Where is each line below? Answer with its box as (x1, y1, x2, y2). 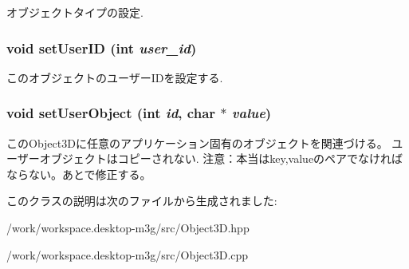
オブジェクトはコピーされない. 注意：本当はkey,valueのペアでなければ (39, 150, 403, 167)
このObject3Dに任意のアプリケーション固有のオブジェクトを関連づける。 (6, 134, 388, 151)
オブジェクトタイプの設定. (6, 4, 144, 20)
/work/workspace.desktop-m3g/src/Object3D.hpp (6, 220, 250, 235)
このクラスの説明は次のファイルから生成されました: (6, 192, 277, 209)
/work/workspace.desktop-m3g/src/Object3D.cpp (6, 246, 249, 263)
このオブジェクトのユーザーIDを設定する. (6, 69, 223, 85)
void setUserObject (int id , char (6, 103, 216, 123)
